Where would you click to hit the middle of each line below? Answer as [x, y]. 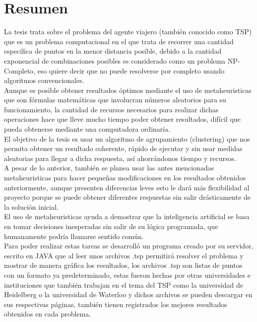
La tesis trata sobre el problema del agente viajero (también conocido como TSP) [128, 32]
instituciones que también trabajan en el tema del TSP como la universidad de [124, 284]
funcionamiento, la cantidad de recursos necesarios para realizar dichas [111, 109]
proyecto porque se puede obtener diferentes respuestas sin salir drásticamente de [128, 197]
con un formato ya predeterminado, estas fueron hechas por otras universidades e [127, 275]
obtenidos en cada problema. [48, 314]
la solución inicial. [31, 206]
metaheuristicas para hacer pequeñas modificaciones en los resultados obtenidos [125, 178]
